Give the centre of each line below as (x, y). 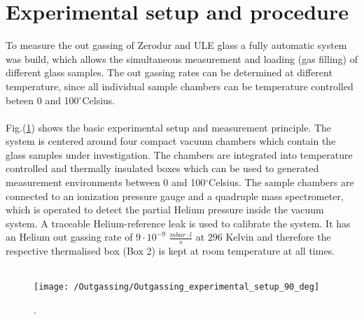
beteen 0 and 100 (42, 100)
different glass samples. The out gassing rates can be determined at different (169, 72)
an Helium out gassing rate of (69, 237)
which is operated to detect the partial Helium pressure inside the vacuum (165, 210)
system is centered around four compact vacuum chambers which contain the (171, 141)
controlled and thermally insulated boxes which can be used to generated (162, 168)
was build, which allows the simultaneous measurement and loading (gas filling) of (182, 58)
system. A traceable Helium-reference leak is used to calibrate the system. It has (178, 223)
